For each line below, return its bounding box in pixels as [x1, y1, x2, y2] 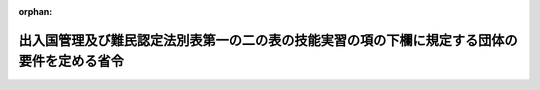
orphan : [18, 6, 53, 17]
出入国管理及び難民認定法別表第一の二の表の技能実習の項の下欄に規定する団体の [18, 31, 518, 49]
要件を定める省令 [18, 53, 124, 70]
